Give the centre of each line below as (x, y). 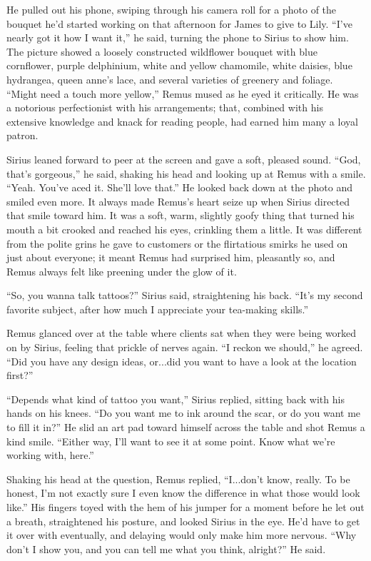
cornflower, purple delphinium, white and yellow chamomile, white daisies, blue (179, 65)
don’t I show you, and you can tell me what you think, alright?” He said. (166, 549)
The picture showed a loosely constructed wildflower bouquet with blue (162, 51)
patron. (22, 135)
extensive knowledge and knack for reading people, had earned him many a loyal (182, 121)
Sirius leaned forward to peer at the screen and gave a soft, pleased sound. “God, (184, 159)
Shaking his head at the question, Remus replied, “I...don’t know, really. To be (178, 479)
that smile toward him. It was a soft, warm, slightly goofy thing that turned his (181, 215)
